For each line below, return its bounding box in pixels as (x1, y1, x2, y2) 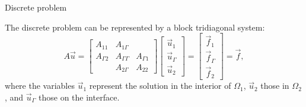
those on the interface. (39, 91, 120, 103)
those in (260, 79, 289, 92)
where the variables (5, 79, 75, 92)
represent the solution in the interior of (89, 79, 231, 92)
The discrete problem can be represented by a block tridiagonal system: (5, 21, 265, 33)
